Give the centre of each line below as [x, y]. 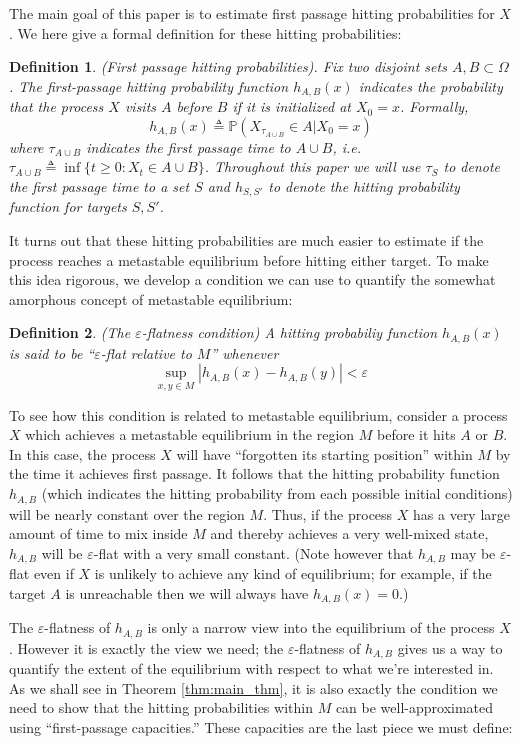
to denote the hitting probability [364, 186]
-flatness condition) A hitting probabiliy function [289, 332]
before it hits [416, 434]
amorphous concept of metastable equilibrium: [151, 298]
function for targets [68, 206]
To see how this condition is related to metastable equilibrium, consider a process [258, 414]
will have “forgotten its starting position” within [324, 453]
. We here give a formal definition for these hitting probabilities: [205, 32]
